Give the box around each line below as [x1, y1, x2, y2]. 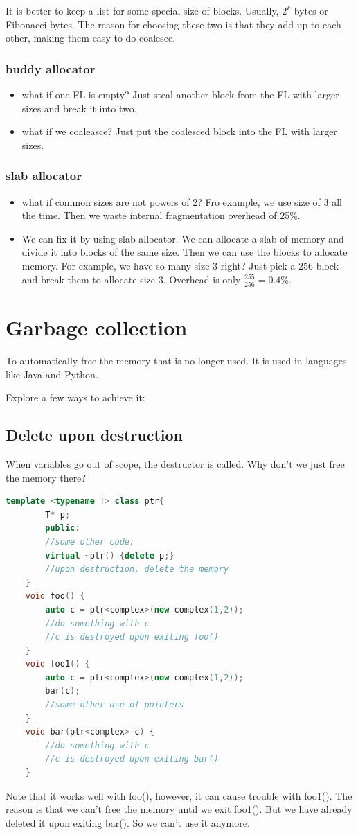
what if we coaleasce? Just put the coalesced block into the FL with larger [21, 124, 337, 139]
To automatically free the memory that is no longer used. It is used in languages [6, 353, 347, 367]
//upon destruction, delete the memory [45, 564, 229, 574]
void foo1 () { [25, 659, 90, 669]
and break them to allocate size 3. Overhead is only [21, 272, 241, 286]
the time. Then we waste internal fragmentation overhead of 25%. [21, 208, 301, 222]
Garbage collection [6, 313, 188, 342]
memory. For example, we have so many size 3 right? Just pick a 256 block [21, 258, 339, 272]
